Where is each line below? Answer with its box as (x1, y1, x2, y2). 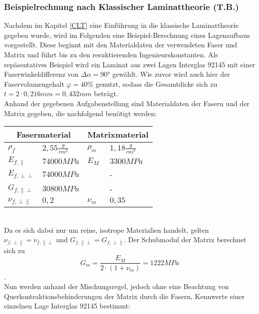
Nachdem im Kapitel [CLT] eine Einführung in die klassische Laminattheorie (4, 20, 239, 30)
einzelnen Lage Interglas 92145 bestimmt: (4, 301, 131, 311)
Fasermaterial (16, 129, 71, 141)
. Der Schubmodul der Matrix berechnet (124, 234, 247, 245)
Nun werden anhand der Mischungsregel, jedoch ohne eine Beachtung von (4, 281, 229, 292)
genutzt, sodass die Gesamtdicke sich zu (95, 78, 218, 89)
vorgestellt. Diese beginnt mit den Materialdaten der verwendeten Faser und (4, 39, 238, 50)
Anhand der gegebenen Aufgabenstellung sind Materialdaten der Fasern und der (4, 98, 250, 108)
